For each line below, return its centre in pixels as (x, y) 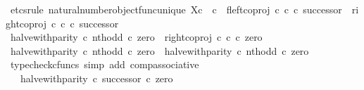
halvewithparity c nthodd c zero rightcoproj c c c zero (136, 37)
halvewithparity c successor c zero (96, 78)
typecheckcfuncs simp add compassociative (105, 64)
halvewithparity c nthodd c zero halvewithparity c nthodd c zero (159, 50)
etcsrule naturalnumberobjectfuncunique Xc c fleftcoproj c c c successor (176, 9)
